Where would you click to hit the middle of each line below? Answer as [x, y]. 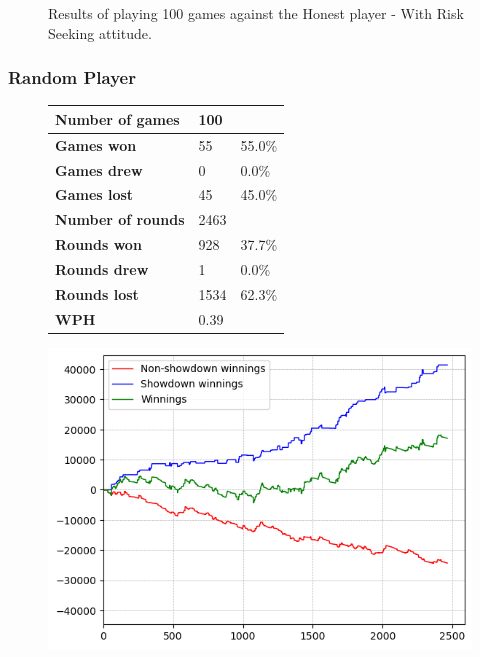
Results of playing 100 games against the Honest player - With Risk [256, 13]
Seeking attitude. [100, 32]
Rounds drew [102, 268]
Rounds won [98, 244]
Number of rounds [120, 219]
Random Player [72, 77]
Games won [96, 144]
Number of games [117, 118]
